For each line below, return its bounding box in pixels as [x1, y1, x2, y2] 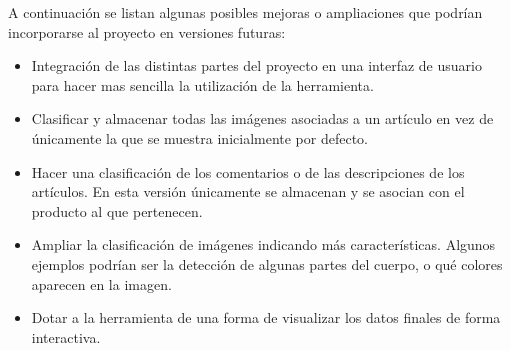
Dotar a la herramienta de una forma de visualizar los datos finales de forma [31, 307, 501, 328]
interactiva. [31, 326, 101, 347]
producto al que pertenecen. [31, 200, 203, 221]
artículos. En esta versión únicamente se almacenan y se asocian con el [31, 181, 465, 202]
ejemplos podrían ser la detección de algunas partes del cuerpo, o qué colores [31, 253, 503, 274]
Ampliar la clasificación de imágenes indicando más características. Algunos [31, 234, 496, 255]
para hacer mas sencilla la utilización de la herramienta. [31, 74, 374, 95]
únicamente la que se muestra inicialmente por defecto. [31, 127, 368, 148]
